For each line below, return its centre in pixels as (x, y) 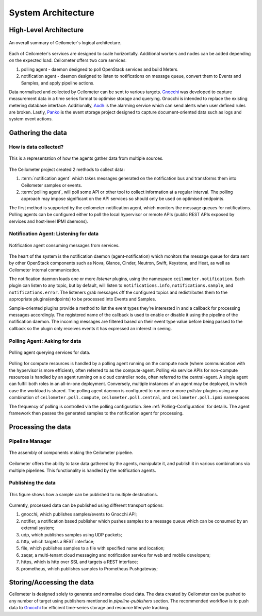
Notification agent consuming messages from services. (64, 245)
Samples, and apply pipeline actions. (58, 83)
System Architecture (52, 13)
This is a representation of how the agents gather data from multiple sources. (86, 158)
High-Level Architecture (46, 30)
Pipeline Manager (30, 441)
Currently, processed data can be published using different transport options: (86, 505)
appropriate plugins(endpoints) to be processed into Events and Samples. (82, 299)
